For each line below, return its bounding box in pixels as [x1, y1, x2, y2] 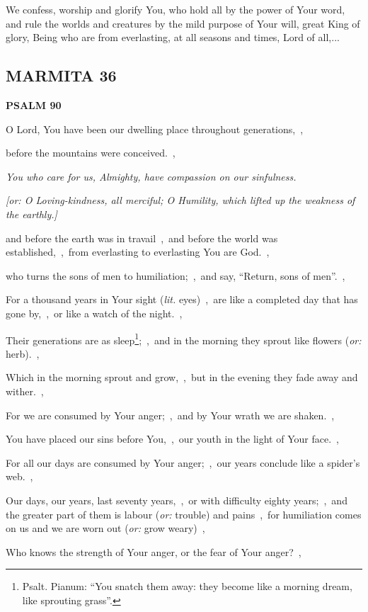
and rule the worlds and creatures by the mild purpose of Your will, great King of [6, 16, 360, 30]
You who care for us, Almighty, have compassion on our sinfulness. [6, 169, 297, 183]
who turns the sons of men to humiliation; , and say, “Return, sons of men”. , [6, 268, 345, 283]
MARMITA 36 [6, 64, 117, 86]
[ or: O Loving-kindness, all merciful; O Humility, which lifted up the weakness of [6, 193, 355, 208]
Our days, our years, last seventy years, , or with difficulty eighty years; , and [6, 492, 347, 507]
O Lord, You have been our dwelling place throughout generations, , [6, 121, 304, 136]
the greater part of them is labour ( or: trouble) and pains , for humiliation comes [6, 506, 362, 521]
